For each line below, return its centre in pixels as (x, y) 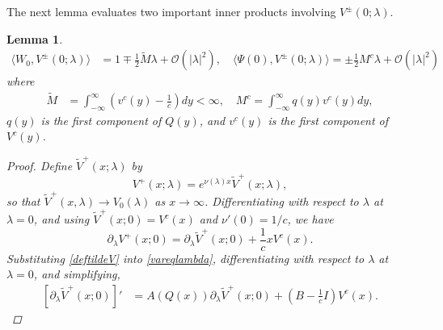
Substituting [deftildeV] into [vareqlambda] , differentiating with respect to (186, 258)
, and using (61, 219)
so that (23, 201)
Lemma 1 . (35, 38)
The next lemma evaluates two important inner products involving (171, 11)
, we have (310, 219)
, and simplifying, (77, 274)
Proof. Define (40, 165)
